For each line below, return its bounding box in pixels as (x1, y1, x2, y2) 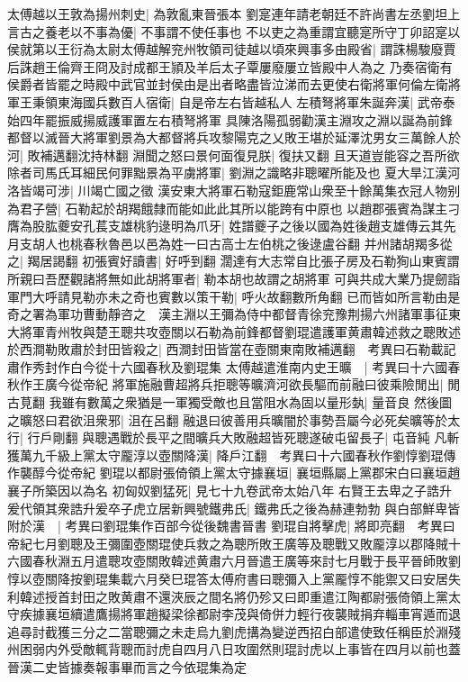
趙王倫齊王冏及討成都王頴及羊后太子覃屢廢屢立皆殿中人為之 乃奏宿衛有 (31, 57, 453, 76)
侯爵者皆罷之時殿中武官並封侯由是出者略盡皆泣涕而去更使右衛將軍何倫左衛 (7, 75, 448, 94)
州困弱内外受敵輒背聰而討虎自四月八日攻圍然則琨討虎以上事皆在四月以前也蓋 (7, 640, 461, 659)
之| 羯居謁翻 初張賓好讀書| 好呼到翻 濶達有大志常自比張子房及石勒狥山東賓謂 (7, 251, 460, 270)
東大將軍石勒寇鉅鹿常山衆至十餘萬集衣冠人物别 (183, 180, 461, 199)
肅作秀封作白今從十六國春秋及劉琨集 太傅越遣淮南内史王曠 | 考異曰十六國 (7, 357, 448, 376)
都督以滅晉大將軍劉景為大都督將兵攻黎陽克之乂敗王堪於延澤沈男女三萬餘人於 (7, 128, 461, 147)
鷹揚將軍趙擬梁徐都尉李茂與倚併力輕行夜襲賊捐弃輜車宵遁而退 (94, 605, 461, 623)
